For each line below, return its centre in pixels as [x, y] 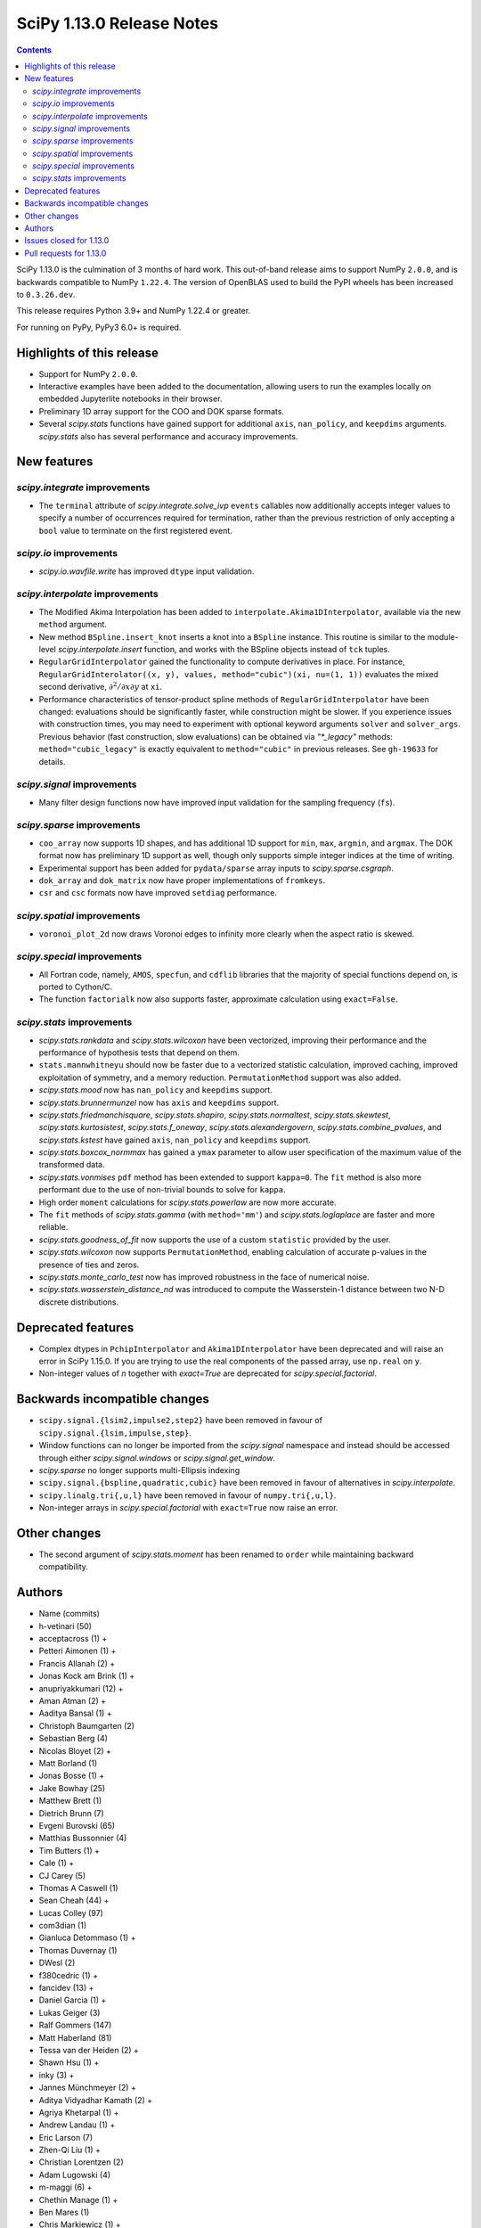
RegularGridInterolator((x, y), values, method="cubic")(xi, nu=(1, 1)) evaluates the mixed [239, 674]
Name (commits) [69, 1614]
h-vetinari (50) [65, 1626]
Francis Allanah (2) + [77, 1663]
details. [52, 761]
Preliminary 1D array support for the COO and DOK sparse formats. [162, 411]
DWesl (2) [57, 1963]
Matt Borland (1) [68, 1763]
